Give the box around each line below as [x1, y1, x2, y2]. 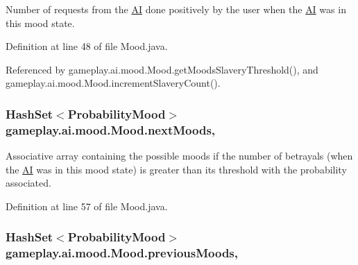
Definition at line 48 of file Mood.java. [6, 39, 168, 53]
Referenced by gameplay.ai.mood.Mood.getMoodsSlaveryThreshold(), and [6, 62, 318, 76]
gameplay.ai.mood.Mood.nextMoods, [6, 121, 216, 138]
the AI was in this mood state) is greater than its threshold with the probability [6, 162, 347, 176]
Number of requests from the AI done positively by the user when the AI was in [6, 2, 346, 16]
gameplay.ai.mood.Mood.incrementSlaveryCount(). [6, 76, 221, 90]
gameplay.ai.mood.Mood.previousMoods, [6, 244, 238, 262]
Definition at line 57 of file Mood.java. [6, 198, 168, 213]
